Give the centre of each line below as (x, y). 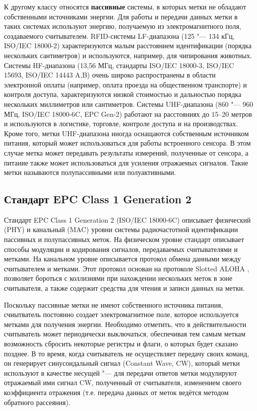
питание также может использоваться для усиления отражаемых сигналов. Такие (126, 162)
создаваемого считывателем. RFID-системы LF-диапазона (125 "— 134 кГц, (119, 36)
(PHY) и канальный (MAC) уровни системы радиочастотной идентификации (121, 229)
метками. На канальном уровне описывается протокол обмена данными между (123, 259)
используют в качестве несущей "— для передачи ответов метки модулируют (121, 372)
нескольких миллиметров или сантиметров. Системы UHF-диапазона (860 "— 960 (129, 104)
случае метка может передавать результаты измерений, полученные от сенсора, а (126, 152)
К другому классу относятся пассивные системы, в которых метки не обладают (125, 6)
